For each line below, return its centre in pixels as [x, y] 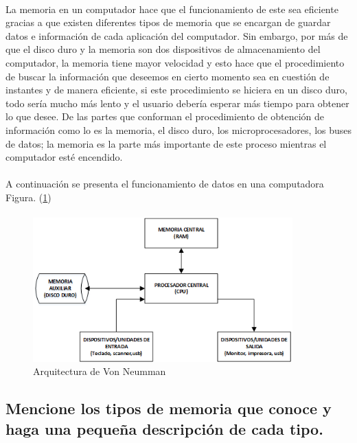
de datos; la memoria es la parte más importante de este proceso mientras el [166, 143]
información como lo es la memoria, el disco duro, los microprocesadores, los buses [179, 129]
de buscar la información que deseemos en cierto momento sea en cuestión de [168, 76]
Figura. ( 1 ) [28, 197]
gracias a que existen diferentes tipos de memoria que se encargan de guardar [168, 22]
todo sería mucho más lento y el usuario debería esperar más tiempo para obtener [177, 103]
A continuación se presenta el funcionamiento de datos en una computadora [165, 184]
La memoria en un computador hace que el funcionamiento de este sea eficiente [172, 9]
